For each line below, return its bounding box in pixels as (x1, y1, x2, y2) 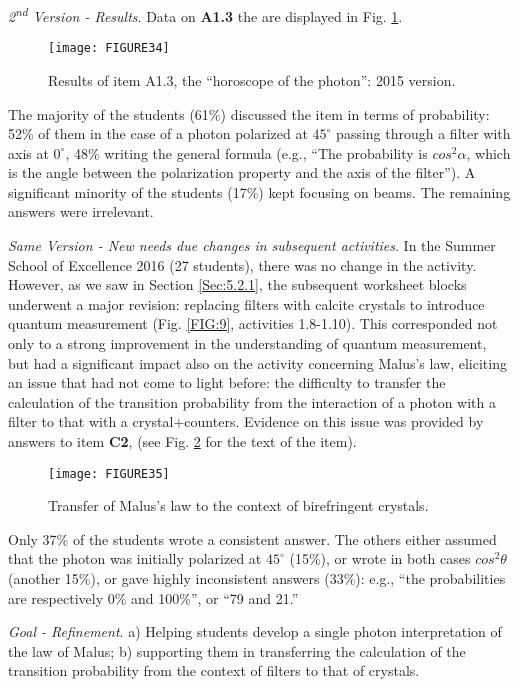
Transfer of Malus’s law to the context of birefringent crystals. (48, 495, 429, 516)
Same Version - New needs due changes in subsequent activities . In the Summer (8, 235, 496, 256)
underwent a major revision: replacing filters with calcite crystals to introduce (8, 293, 485, 314)
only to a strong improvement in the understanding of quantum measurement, (8, 333, 487, 354)
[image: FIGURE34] (48, 41, 170, 56)
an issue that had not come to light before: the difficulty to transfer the (8, 372, 446, 393)
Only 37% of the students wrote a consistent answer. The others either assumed (8, 528, 497, 549)
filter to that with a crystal (8, 411, 174, 432)
